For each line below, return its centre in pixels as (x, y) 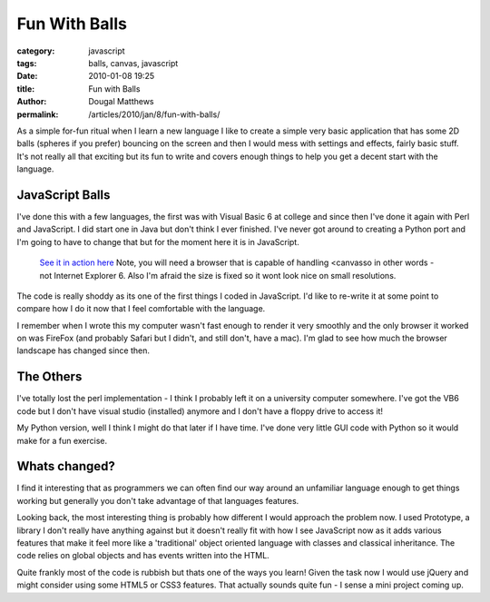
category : (36, 51)
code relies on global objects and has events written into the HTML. (143, 556)
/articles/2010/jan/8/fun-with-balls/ (154, 114)
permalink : (38, 114)
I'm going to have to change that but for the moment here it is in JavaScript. (158, 242)
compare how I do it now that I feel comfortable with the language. (141, 309)
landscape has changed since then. (83, 350)
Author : (32, 102)
